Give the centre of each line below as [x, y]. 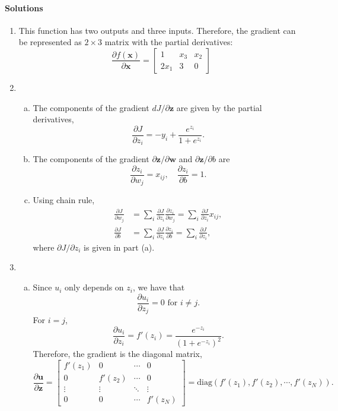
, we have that [159, 287]
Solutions [24, 7]
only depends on [94, 287]
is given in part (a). [119, 247]
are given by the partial [219, 107]
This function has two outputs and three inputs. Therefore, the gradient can [157, 30]
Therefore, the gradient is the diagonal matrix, [117, 354]
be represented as [50, 42]
